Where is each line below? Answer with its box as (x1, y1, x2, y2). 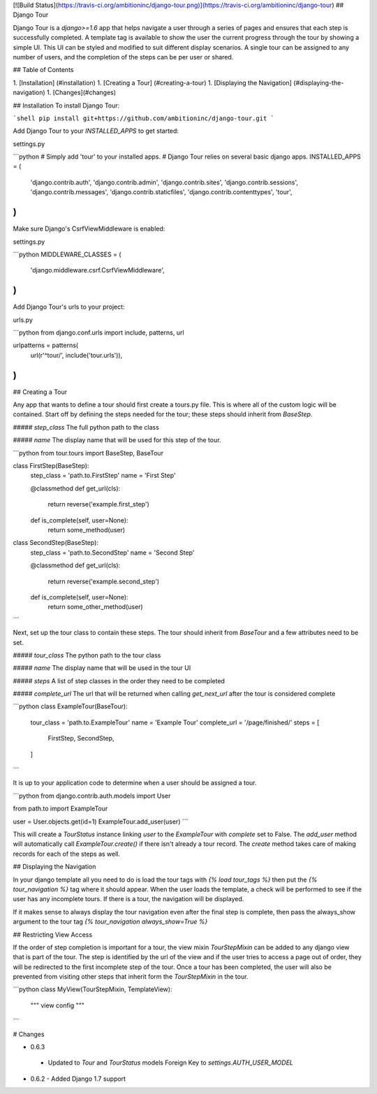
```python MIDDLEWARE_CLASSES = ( (13, 250, 121, 258)
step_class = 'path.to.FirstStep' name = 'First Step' (30, 472, 176, 480)
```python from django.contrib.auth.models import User (13, 792, 171, 800)
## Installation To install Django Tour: (13, 101, 120, 110)
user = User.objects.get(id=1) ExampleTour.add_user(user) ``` (13, 817, 188, 826)
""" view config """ (30, 1001, 85, 1009)
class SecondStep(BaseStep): (13, 539, 99, 547)
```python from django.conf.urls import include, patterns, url (13, 328, 184, 337)
